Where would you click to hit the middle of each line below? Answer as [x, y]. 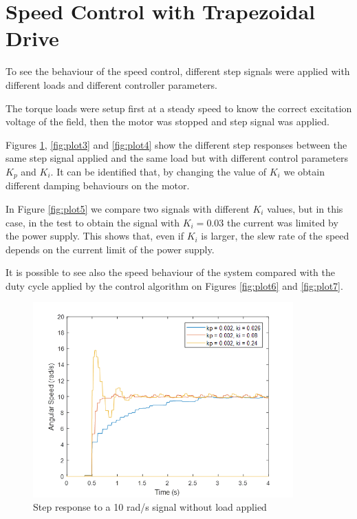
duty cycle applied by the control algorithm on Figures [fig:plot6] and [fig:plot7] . [174, 285]
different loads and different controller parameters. [111, 84]
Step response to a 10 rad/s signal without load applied [150, 507]
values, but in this [305, 208]
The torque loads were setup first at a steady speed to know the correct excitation [179, 108]
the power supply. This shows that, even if [95, 236]
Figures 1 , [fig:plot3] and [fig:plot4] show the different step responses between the [176, 144]
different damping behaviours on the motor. [98, 186]
